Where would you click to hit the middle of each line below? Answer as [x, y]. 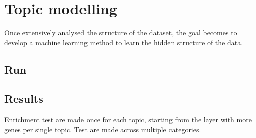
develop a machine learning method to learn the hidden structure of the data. [124, 42]
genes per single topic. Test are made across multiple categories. [103, 129]
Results [24, 99]
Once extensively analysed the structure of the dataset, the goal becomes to [121, 32]
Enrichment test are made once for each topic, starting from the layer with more [128, 120]
